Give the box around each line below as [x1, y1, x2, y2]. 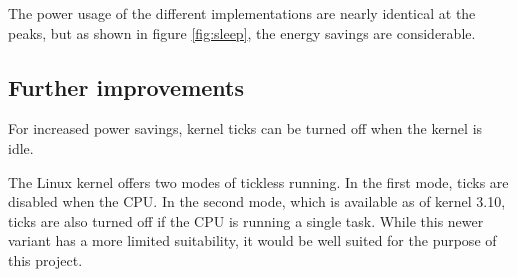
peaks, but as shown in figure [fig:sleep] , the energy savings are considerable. [8, 22, 476, 43]
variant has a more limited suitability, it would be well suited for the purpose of [8, 230, 497, 251]
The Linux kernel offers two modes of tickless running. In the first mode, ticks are [8, 171, 509, 192]
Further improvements [8, 71, 245, 102]
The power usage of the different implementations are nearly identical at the [8, 3, 476, 23]
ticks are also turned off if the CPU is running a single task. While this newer [8, 210, 484, 231]
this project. [8, 249, 83, 270]
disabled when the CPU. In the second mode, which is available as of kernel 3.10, [8, 191, 506, 212]
